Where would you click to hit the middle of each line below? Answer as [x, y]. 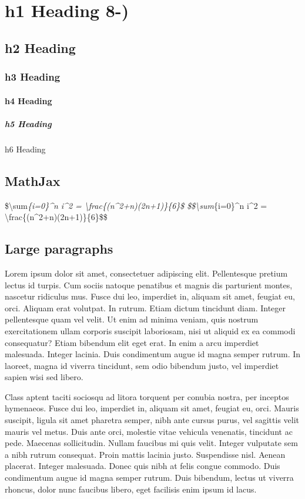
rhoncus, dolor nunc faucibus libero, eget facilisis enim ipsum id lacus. [131, 489]
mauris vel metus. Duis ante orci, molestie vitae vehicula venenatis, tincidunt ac [149, 431]
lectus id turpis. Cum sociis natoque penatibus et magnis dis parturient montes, [149, 285]
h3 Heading [33, 77]
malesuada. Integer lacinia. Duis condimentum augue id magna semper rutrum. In [153, 354]
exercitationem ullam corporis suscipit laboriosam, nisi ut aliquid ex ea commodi [150, 330]
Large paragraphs [59, 249]
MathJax [33, 180]
